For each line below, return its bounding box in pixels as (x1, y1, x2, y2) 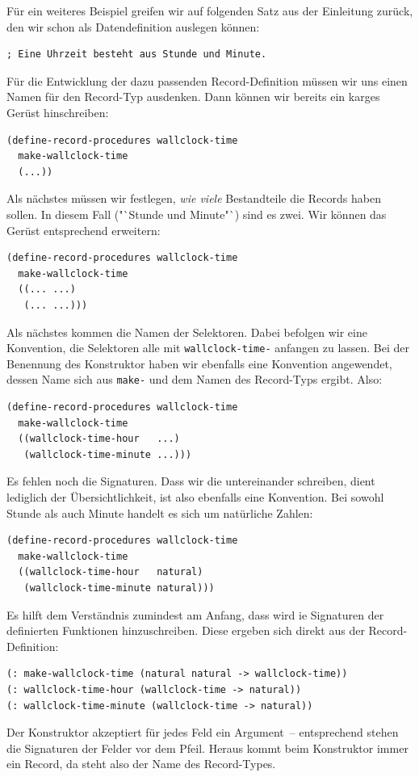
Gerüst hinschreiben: (6, 103, 109, 120)
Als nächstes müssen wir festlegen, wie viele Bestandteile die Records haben (6, 190, 381, 207)
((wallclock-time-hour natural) (18, 566, 203, 578)
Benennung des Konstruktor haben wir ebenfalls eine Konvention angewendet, (6, 355, 392, 372)
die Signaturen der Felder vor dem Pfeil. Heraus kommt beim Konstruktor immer (6, 739, 409, 756)
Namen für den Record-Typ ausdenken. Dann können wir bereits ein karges (6, 88, 380, 105)
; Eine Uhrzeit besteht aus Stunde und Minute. (6, 48, 267, 61)
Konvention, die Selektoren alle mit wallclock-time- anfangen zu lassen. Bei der (6, 339, 410, 356)
